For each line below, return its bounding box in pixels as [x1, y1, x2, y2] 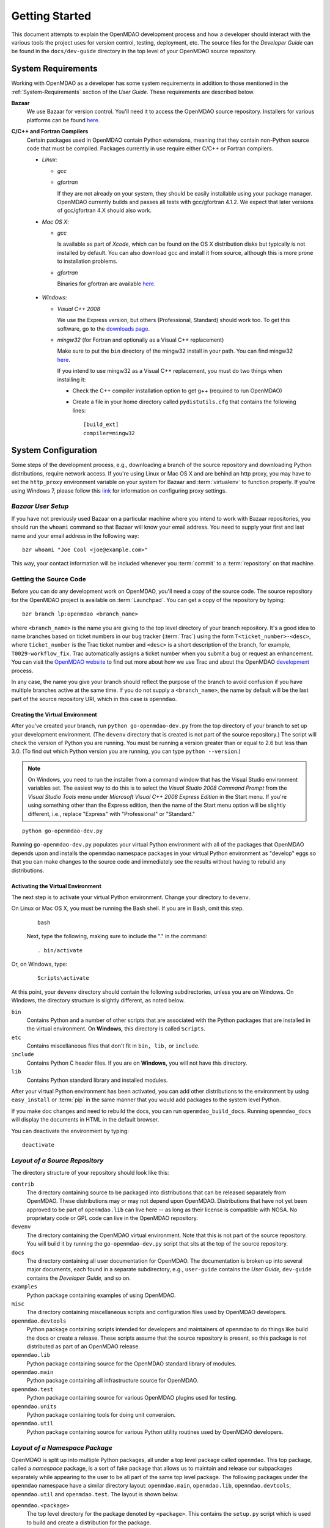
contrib [11, 1180, 35, 1188]
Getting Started [11, 9, 92, 23]
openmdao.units [11, 1403, 57, 1410]
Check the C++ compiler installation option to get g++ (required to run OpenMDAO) [72, 387, 282, 394]
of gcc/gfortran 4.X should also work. [57, 207, 152, 214]
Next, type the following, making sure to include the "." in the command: [26, 933, 208, 940]
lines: [72, 406, 86, 414]
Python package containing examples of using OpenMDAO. [26, 1291, 177, 1299]
